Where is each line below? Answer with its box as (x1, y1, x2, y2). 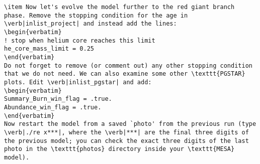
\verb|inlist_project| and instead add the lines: (4, 20, 177, 28)
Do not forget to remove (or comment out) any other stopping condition (4, 62, 252, 69)
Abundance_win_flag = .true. (4, 103, 102, 111)
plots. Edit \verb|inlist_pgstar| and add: (4, 78, 152, 86)
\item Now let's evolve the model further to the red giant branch (4, 4, 235, 11)
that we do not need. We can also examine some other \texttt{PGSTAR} (4, 70, 245, 78)
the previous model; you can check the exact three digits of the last (4, 137, 249, 144)
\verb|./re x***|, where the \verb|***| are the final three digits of (4, 128, 249, 136)
